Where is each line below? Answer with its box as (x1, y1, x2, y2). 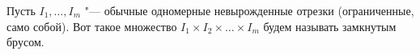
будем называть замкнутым (263, 18, 397, 34)
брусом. (6, 33, 45, 50)
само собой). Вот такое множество (6, 18, 177, 34)
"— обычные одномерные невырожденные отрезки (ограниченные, (84, 2, 414, 18)
